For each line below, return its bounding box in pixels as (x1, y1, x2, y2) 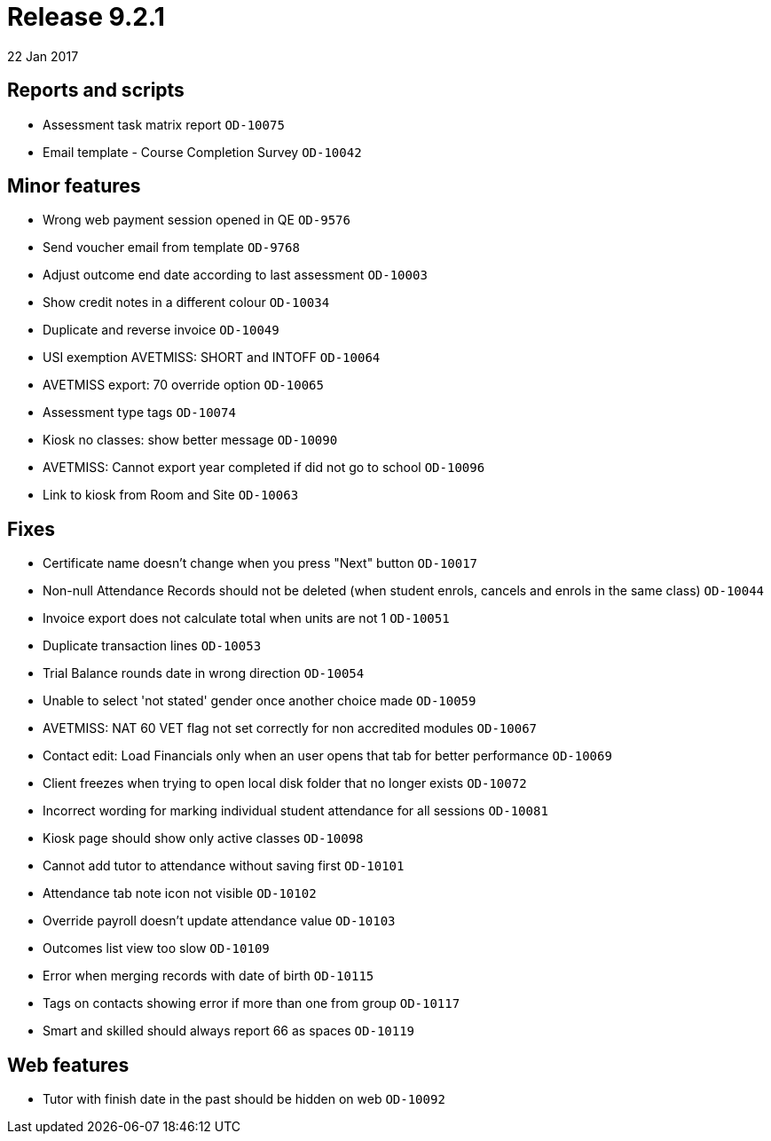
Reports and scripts (7, 79, 185, 102)
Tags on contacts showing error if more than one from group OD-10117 (43, 995, 460, 1011)
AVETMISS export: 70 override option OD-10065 (43, 377, 324, 393)
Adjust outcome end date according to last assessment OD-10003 (43, 267, 428, 283)
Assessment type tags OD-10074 (43, 405, 236, 421)
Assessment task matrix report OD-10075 (43, 116, 285, 132)
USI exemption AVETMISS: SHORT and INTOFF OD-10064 (43, 350, 381, 366)
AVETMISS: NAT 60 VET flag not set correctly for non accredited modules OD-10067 (43, 720, 537, 736)
